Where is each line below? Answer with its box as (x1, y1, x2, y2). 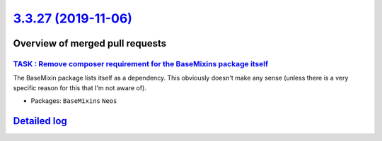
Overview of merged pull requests (13, 37, 167, 49)
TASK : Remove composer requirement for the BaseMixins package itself (13, 59, 269, 68)
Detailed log (13, 115, 67, 127)
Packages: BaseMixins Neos (30, 97, 117, 105)
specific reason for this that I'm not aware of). (13, 83, 146, 92)
